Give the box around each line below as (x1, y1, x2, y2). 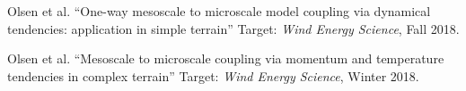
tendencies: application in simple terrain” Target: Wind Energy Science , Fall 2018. (7, 19, 460, 37)
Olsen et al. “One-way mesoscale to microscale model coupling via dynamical (7, 2, 431, 20)
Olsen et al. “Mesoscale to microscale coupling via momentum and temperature (7, 49, 444, 68)
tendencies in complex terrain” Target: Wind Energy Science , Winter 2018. (7, 66, 419, 85)
